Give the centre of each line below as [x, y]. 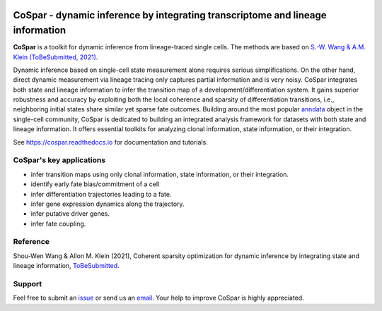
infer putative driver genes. [70, 214]
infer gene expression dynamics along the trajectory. [108, 204]
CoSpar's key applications [59, 160]
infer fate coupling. [58, 224]
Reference [31, 242]
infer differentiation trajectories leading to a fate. [101, 194]
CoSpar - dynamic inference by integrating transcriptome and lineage [170, 15]
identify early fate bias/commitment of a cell [95, 184]
